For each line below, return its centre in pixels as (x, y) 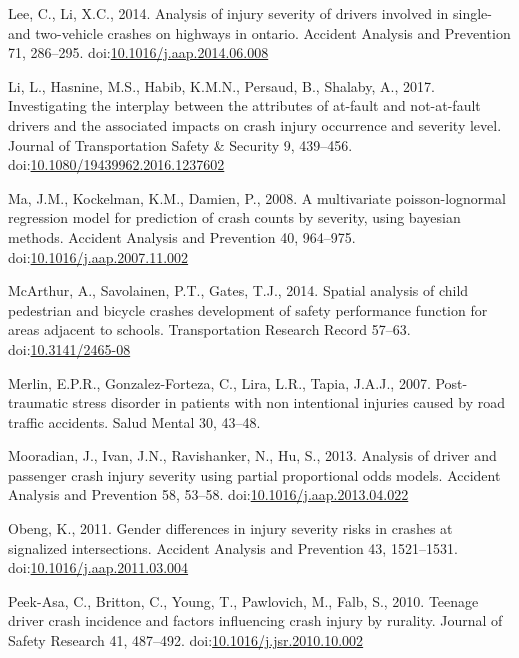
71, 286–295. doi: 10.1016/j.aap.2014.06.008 (138, 52)
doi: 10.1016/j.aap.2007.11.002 (98, 256)
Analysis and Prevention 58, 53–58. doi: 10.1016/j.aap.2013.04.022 (208, 494)
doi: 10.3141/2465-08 (69, 348)
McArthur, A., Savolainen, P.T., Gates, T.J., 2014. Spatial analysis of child (238, 290)
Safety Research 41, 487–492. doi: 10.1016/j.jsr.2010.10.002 (186, 640)
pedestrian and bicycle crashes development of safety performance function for (248, 309)
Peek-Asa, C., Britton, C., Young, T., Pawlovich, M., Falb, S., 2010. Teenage (243, 600)
